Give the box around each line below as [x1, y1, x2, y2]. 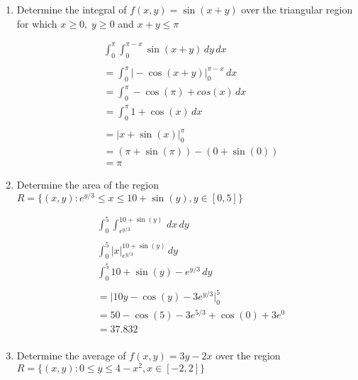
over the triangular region [241, 2, 353, 16]
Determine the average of [16, 348, 126, 363]
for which [16, 16, 57, 30]
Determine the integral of [16, 2, 127, 16]
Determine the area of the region [16, 177, 159, 191]
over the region [216, 348, 281, 363]
